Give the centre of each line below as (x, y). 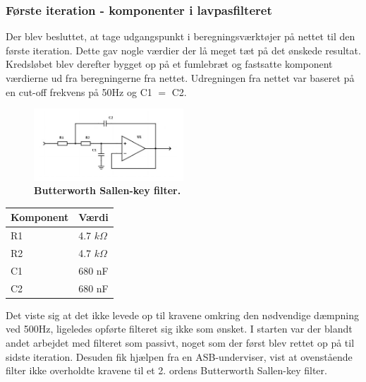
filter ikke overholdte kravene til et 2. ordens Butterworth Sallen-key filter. (166, 370)
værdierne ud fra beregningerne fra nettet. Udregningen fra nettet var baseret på (180, 78)
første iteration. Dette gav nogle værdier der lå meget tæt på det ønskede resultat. (183, 50)
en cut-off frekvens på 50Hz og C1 (79, 91)
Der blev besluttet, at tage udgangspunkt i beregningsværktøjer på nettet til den (181, 36)
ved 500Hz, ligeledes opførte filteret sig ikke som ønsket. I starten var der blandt (179, 329)
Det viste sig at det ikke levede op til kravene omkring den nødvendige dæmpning (182, 315)
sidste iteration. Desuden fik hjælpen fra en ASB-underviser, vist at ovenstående (179, 356)
